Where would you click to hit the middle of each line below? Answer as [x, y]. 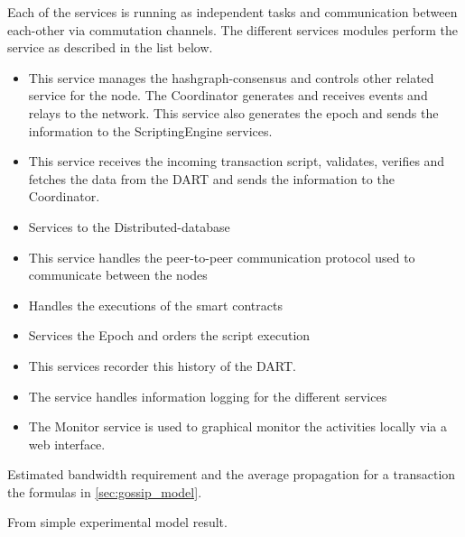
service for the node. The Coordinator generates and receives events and [228, 95]
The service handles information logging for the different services [208, 396]
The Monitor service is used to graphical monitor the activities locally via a [238, 426]
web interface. [67, 444]
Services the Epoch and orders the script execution [169, 335]
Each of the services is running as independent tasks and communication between [232, 12]
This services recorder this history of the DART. [162, 365]
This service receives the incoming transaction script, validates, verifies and [237, 161]
